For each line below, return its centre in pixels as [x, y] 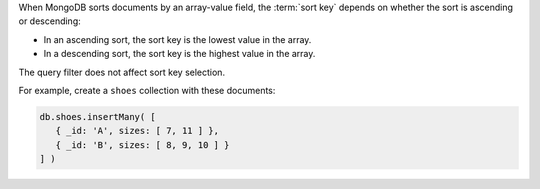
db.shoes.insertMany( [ [98, 116]
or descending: [50, 21]
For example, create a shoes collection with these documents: [147, 90]
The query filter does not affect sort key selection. [121, 72]
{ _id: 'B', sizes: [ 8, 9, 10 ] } [142, 144]
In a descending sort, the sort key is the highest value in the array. [179, 54]
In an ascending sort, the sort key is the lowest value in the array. [177, 39]
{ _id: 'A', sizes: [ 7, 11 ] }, [137, 131]
